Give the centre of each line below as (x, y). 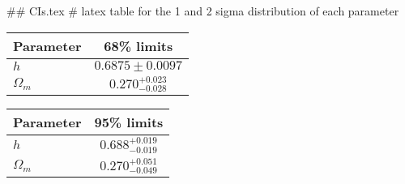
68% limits (139, 45)
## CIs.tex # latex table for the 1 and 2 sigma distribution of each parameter (203, 11)
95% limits (129, 122)
